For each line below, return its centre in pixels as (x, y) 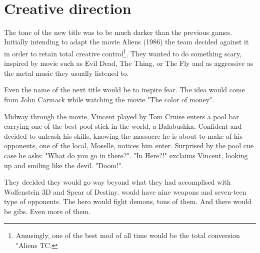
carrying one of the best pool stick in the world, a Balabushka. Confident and (123, 126)
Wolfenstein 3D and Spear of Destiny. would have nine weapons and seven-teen (125, 191)
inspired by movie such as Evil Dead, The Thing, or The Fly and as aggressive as (129, 63)
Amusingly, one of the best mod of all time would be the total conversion (128, 235)
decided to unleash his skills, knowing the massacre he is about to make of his (123, 135)
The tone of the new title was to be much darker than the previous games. (118, 32)
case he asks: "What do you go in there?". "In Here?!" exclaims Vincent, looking (126, 155)
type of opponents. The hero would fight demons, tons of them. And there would (128, 201)
